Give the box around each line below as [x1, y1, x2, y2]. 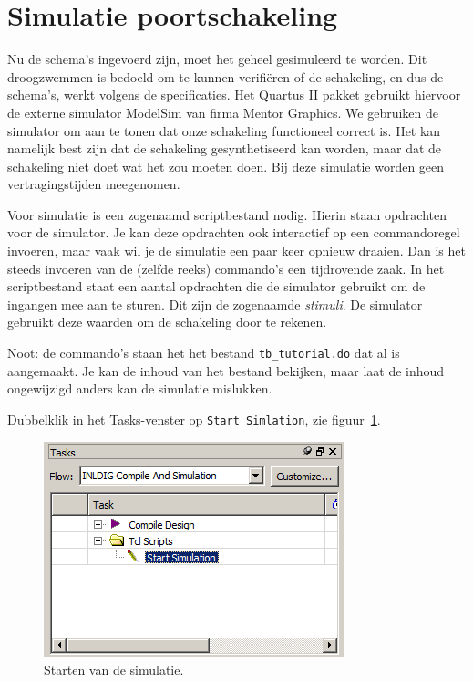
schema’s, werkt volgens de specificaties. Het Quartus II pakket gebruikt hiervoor [7, 85, 461, 104]
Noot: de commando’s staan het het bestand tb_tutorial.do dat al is [7, 343, 400, 362]
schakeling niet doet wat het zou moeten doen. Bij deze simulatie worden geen [7, 156, 445, 175]
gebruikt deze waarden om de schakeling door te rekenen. [7, 312, 327, 331]
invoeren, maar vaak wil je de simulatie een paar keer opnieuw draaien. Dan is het [7, 241, 466, 260]
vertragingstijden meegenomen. [7, 174, 180, 194]
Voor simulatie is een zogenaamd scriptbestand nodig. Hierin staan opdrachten [7, 205, 447, 224]
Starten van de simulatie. [44, 660, 184, 679]
